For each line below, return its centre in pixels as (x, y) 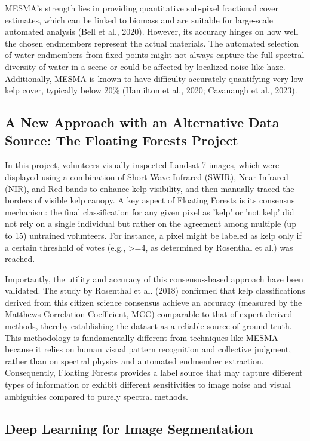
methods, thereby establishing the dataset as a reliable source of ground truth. (148, 326)
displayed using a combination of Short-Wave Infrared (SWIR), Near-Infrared (147, 176)
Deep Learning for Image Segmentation (129, 428)
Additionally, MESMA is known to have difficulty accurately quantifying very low (154, 78)
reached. (20, 259)
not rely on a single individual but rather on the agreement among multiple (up (151, 223)
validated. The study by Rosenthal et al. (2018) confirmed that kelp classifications (155, 291)
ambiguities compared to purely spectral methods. (96, 396)
